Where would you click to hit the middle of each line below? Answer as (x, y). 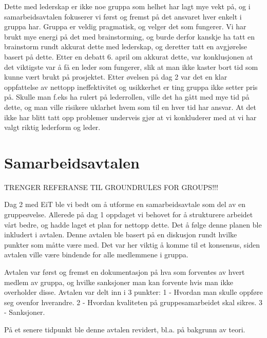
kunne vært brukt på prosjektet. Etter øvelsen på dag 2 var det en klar (116, 77)
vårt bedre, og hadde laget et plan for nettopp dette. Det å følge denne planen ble (133, 224)
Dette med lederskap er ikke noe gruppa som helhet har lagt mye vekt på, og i (127, 6)
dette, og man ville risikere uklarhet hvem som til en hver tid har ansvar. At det (130, 107)
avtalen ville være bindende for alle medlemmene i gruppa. (96, 255)
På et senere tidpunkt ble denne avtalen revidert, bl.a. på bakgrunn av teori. (125, 329)
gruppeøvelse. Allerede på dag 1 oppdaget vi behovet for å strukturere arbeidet (129, 214)
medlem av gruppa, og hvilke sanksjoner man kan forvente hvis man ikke (119, 282)
